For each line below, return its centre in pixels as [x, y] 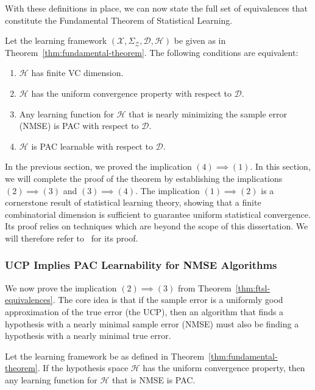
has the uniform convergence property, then [224, 368]
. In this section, [280, 166]
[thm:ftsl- [253, 287]
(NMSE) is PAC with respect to [79, 126]
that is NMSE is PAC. [154, 379]
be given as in [200, 40]
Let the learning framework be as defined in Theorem [105, 356]
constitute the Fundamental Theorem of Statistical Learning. [119, 20]
